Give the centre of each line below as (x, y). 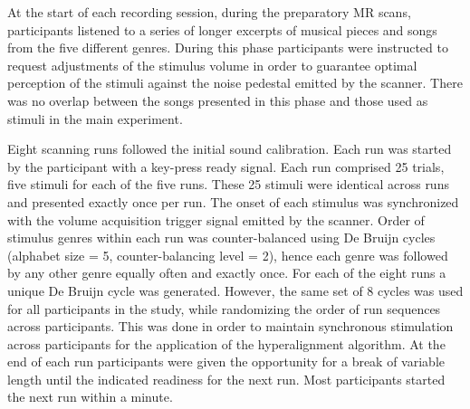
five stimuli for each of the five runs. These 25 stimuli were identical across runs (228, 184)
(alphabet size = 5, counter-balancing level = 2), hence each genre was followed (228, 255)
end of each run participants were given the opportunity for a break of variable (226, 361)
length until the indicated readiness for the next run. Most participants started (226, 379)
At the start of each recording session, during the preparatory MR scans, (209, 12)
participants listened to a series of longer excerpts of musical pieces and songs (222, 29)
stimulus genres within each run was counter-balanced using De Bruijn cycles (221, 238)
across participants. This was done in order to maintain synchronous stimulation (230, 326)
